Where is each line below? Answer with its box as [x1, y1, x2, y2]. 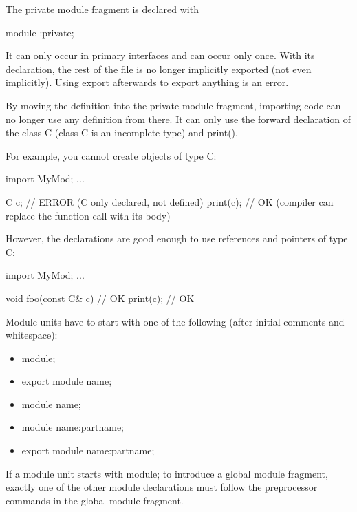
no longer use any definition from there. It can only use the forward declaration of [6, 111, 351, 126]
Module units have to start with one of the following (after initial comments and [6, 314, 345, 328]
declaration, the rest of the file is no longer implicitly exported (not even [6, 61, 312, 76]
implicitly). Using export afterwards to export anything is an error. [6, 75, 289, 89]
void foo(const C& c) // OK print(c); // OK [6, 290, 195, 305]
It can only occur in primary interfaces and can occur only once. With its [6, 48, 315, 63]
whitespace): [6, 328, 58, 342]
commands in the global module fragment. [6, 493, 184, 507]
